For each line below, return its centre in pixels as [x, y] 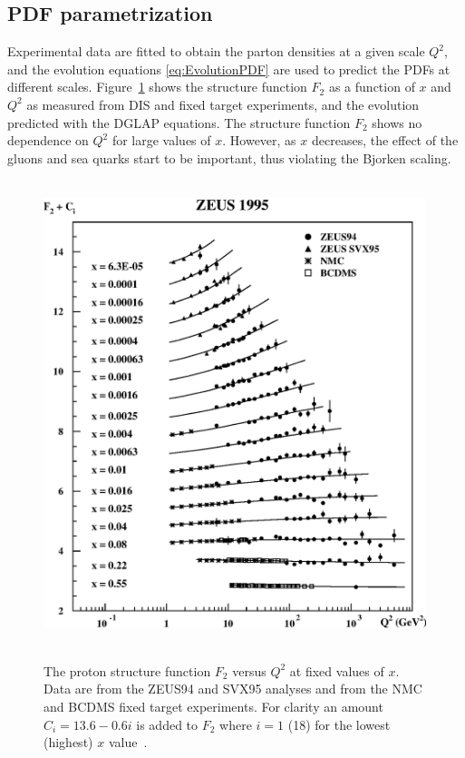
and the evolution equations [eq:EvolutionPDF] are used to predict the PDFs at [229, 69]
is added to [167, 724]
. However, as [259, 140]
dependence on [48, 140]
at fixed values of [337, 670]
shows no [397, 122]
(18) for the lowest [339, 724]
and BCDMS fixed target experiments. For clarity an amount [213, 706]
